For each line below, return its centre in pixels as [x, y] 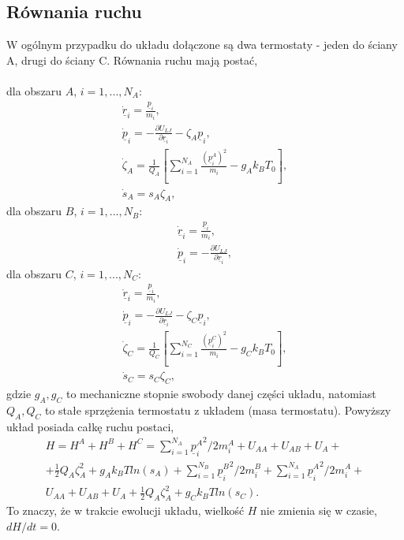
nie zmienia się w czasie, [319, 510]
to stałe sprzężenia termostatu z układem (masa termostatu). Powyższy [218, 410]
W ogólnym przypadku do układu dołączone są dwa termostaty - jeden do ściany [202, 45]
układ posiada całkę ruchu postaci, [90, 426]
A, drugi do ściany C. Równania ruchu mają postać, [132, 60]
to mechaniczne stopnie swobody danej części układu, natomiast [221, 394]
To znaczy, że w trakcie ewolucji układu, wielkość [125, 510]
